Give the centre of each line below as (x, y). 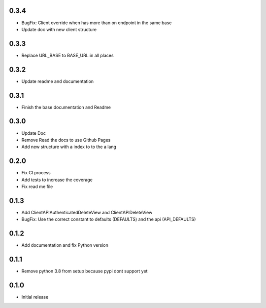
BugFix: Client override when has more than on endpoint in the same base (97, 23)
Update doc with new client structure (59, 29)
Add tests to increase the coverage (57, 180)
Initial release (35, 297)
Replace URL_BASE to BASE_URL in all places (67, 55)
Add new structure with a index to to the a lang (69, 147)
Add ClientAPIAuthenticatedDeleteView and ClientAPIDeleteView (87, 212)
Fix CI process (36, 173)
